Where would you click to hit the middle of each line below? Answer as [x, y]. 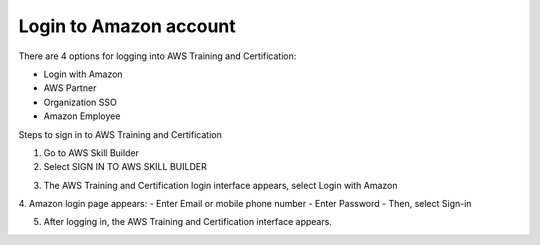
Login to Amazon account [127, 26]
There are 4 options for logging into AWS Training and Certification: [157, 56]
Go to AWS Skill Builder [91, 152]
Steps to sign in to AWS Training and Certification [120, 134]
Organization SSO [80, 102]
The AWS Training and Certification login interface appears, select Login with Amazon [221, 185]
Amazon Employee [82, 116]
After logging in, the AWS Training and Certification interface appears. [187, 222]
